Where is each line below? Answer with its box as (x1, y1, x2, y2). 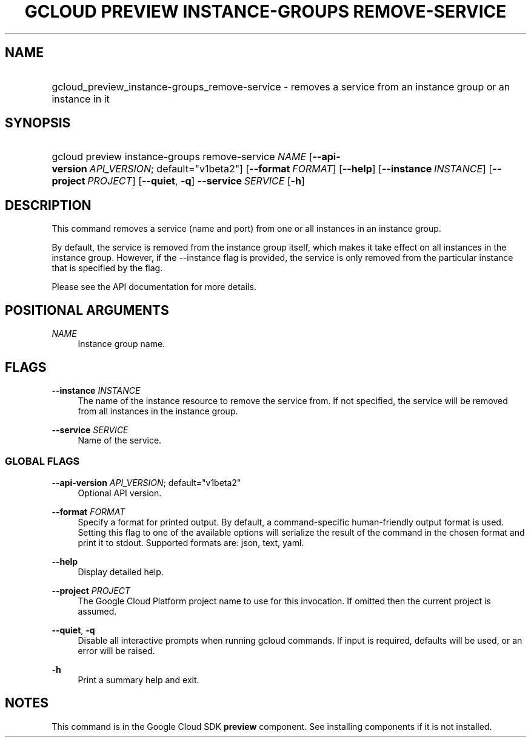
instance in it (52, 92, 110, 105)
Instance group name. (78, 339, 165, 349)
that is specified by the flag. (52, 263, 163, 274)
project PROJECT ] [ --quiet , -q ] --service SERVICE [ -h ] (52, 175, 305, 187)
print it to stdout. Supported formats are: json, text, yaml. (78, 537, 304, 548)
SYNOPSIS (5, 115, 71, 131)
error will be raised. (78, 645, 155, 656)
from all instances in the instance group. (78, 405, 238, 416)
